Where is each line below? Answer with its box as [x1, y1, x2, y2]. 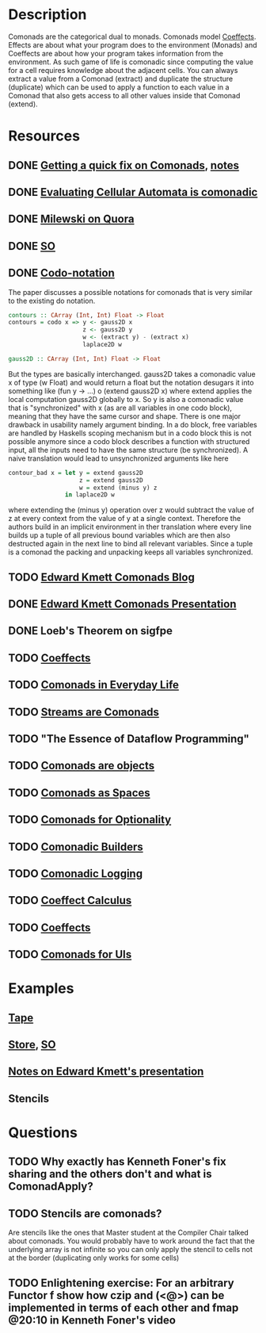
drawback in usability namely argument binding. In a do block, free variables [8, 419, 257, 429]
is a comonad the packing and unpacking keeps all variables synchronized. [8, 547, 253, 557]
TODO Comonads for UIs [8, 948, 132, 961]
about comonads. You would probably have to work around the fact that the [8, 1236, 255, 1246]
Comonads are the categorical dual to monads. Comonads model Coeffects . [8, 32, 256, 41]
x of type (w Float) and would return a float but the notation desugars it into [8, 377, 255, 387]
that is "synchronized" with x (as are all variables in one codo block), [8, 403, 232, 412]
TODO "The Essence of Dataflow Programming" [8, 732, 249, 745]
